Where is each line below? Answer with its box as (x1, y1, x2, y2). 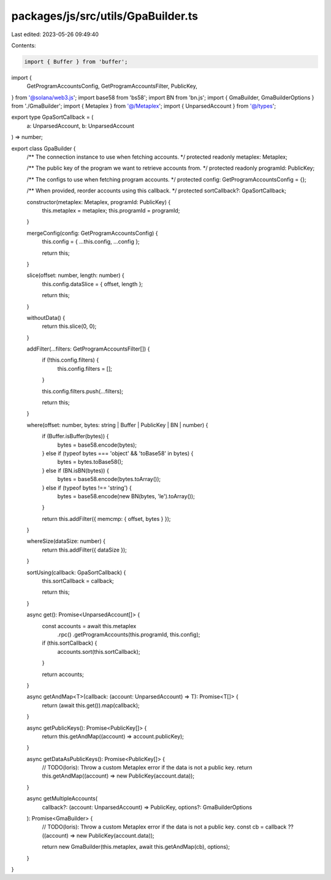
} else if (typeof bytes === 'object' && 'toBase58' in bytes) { (42, 449, 194, 457)
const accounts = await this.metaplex (42, 622, 137, 629)
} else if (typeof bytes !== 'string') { (42, 484, 132, 491)
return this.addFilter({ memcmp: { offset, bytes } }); (42, 515, 171, 522)
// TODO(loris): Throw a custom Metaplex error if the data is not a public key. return (42, 764, 253, 772)
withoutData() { (26, 314, 66, 321)
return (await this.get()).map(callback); (42, 702, 140, 709)
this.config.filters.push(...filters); (42, 387, 124, 395)
